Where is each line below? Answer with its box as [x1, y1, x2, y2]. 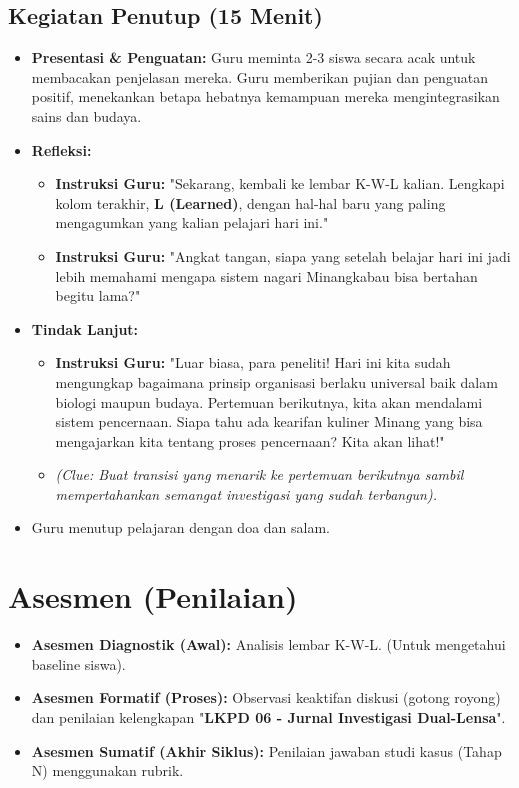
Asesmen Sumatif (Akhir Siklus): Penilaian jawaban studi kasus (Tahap [31, 740, 502, 761]
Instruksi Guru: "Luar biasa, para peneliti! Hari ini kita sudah [55, 352, 451, 373]
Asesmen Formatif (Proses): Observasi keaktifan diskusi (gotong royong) [31, 687, 501, 708]
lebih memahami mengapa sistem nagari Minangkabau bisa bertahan [55, 265, 478, 286]
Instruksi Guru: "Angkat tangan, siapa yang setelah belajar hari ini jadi [55, 245, 511, 266]
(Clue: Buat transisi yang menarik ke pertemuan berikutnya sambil [55, 464, 464, 485]
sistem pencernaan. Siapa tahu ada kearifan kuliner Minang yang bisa [55, 411, 483, 432]
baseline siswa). [31, 653, 126, 674]
